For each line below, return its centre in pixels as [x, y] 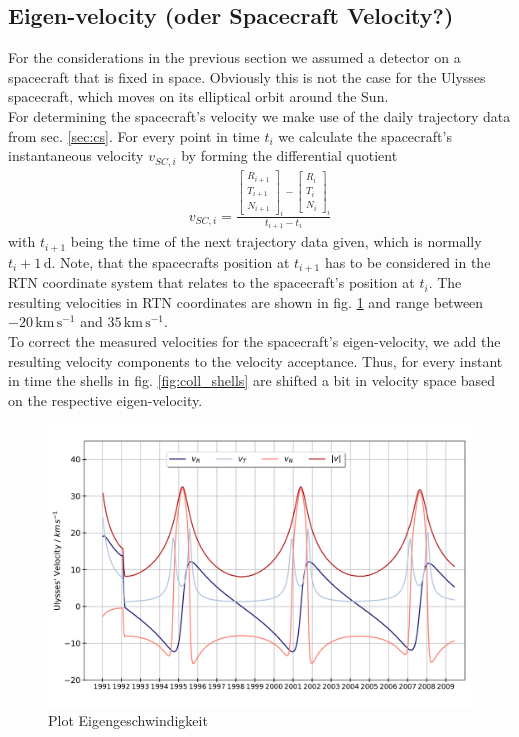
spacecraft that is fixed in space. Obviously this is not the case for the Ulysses [247, 76]
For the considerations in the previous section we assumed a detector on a [234, 57]
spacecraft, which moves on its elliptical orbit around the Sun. [198, 96]
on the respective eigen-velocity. [105, 399]
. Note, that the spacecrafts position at [170, 261]
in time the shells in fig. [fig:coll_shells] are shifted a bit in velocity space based [252, 380]
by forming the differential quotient [289, 155]
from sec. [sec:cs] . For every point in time [134, 135]
